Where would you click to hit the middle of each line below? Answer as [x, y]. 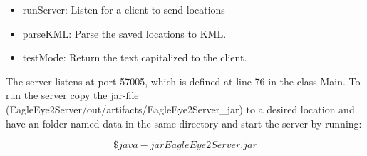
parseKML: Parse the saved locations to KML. [124, 33]
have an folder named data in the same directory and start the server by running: [184, 123]
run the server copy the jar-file [72, 95]
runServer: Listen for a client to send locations [124, 9]
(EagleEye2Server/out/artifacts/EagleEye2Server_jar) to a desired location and [180, 109]
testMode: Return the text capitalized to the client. [135, 57]
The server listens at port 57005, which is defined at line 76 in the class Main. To [183, 81]
